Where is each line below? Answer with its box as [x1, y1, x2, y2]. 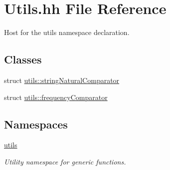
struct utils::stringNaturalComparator [4, 74, 120, 85]
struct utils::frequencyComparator [4, 91, 108, 102]
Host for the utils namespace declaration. [4, 27, 130, 37]
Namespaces [4, 116, 68, 131]
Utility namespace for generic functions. [4, 156, 126, 166]
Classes [4, 51, 42, 67]
